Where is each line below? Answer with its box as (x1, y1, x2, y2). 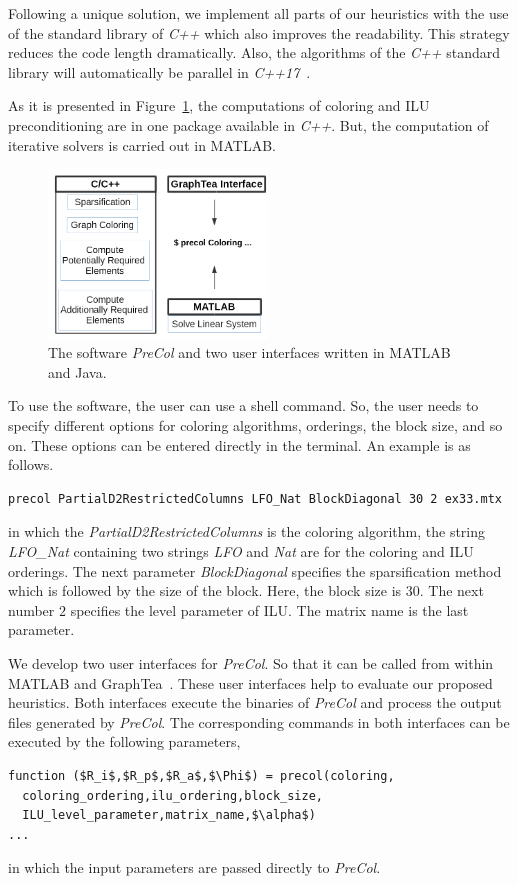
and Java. (48, 361, 107, 382)
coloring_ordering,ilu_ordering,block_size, (22, 788, 323, 803)
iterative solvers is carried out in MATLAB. (8, 134, 276, 155)
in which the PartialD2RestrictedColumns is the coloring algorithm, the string (8, 521, 486, 542)
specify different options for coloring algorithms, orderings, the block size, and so (8, 415, 503, 436)
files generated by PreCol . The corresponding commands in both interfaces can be (8, 711, 510, 732)
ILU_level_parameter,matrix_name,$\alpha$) (22, 808, 316, 823)
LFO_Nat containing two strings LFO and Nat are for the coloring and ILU (8, 541, 474, 561)
